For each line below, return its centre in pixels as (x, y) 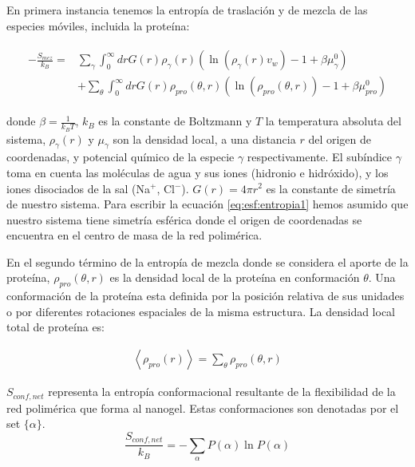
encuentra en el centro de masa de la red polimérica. (134, 235)
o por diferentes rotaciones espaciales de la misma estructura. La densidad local (201, 311)
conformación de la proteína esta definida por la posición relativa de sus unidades (206, 296)
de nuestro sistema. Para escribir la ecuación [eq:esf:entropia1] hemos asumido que (207, 204)
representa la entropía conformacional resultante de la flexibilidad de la (222, 392)
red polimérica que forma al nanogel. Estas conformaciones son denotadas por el (203, 408)
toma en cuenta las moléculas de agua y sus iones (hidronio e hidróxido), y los (198, 172)
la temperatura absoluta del (333, 121)
